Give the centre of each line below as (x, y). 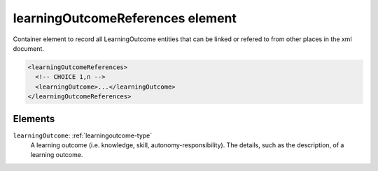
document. (29, 48)
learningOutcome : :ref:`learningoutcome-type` (83, 135)
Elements (34, 119)
